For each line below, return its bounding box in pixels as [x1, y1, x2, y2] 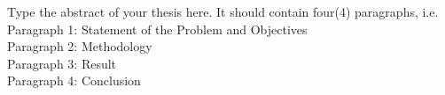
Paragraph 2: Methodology [7, 37, 152, 55]
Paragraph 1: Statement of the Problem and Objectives [7, 19, 308, 38]
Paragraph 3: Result [7, 54, 117, 72]
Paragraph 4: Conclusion [7, 71, 141, 90]
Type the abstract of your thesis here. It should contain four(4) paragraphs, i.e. [7, 3, 439, 20]
